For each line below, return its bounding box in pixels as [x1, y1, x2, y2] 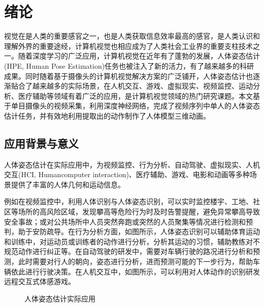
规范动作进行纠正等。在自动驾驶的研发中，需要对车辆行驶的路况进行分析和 [4, 246, 253, 257]
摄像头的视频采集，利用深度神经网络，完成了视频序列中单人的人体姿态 [25, 100, 260, 111]
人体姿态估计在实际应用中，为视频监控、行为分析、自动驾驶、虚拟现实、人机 [4, 159, 260, 170]
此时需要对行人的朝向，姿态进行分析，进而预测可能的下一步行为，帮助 [18, 256, 253, 267]
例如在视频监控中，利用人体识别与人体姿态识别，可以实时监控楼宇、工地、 [4, 196, 253, 207]
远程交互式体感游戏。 [4, 276, 75, 287]
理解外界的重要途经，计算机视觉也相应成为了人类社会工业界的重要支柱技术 [4, 40, 253, 51]
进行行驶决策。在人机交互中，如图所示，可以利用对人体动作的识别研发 [25, 266, 260, 276]
